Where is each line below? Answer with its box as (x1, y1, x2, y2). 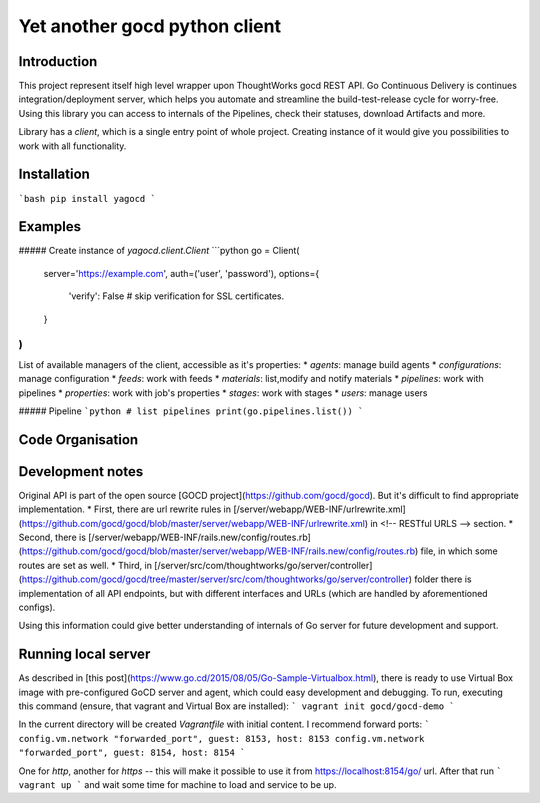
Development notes (18, 463, 144, 480)
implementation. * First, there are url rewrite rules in (18, 503, 232, 515)
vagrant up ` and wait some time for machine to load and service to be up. (18, 779, 337, 790)
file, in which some (420, 545, 499, 557)
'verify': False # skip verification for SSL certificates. (68, 290, 285, 302)
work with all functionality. (18, 140, 127, 152)
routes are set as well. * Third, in (18, 559, 152, 571)
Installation (18, 166, 90, 183)
